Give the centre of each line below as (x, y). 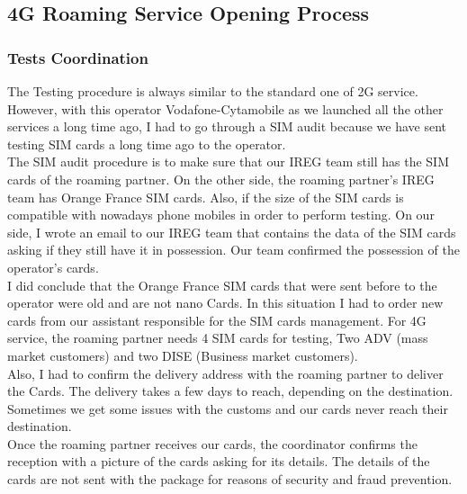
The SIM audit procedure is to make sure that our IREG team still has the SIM (228, 162)
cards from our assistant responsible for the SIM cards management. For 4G (217, 320)
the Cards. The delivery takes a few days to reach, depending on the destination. (230, 391)
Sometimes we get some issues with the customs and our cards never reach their (228, 408)
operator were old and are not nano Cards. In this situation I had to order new (225, 303)
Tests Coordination (78, 57)
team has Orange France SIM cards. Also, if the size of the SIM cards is (206, 197)
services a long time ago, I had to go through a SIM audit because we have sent (227, 126)
